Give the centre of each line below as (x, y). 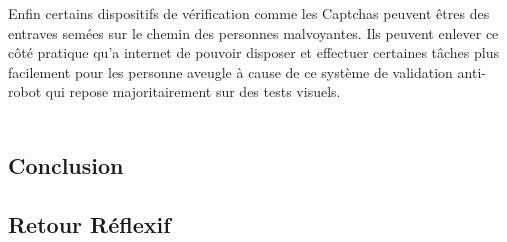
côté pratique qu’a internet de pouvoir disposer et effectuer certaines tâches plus (253, 52)
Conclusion (66, 164)
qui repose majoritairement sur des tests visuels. (193, 91)
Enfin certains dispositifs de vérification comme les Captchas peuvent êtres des (249, 13)
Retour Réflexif (89, 223)
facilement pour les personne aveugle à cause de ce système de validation (230, 71)
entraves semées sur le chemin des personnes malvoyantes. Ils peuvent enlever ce (253, 32)
